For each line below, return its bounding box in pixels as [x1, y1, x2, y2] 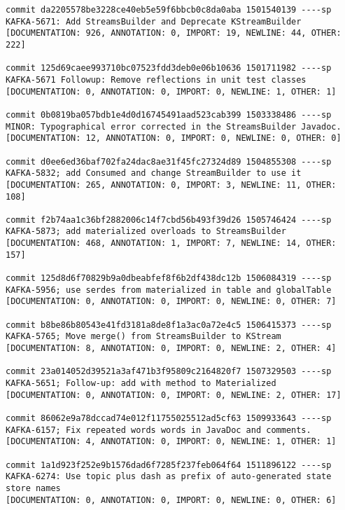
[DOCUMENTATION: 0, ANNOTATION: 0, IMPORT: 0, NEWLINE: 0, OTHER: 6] [6, 495, 337, 505]
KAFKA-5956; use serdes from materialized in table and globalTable [6, 284, 332, 295]
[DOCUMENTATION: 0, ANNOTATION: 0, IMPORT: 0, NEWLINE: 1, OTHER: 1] [6, 86, 337, 97]
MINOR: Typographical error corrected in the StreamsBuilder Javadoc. [6, 121, 342, 132]
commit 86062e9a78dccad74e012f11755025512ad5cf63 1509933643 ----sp [6, 413, 332, 423]
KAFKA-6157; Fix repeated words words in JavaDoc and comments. [6, 425, 311, 435]
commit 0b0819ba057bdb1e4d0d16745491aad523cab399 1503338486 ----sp [6, 109, 332, 120]
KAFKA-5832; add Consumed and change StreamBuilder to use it [6, 168, 302, 179]
